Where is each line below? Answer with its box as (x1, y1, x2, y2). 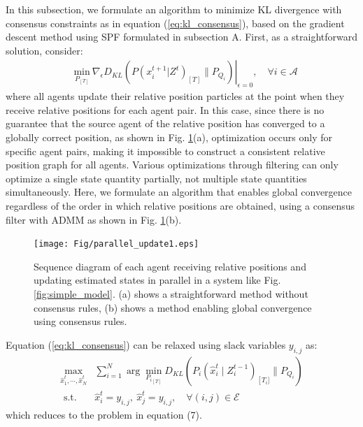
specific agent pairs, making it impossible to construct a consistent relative (6, 143, 325, 158)
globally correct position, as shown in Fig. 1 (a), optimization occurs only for (6, 129, 332, 144)
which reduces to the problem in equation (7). (6, 407, 202, 422)
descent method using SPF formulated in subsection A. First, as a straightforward (6, 29, 358, 44)
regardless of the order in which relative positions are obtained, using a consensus (6, 198, 355, 212)
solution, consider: (6, 43, 83, 57)
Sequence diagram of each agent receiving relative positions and (34, 259, 306, 273)
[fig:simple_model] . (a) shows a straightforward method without (34, 286, 308, 301)
